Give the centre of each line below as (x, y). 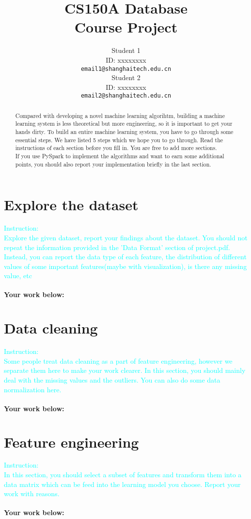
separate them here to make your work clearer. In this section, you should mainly (125, 370)
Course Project (126, 27)
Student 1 (126, 50)
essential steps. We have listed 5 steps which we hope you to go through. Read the (119, 140)
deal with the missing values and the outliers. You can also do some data (112, 379)
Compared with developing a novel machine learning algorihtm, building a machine (120, 115)
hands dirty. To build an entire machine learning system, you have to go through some (124, 132)
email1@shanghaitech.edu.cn (126, 69)
